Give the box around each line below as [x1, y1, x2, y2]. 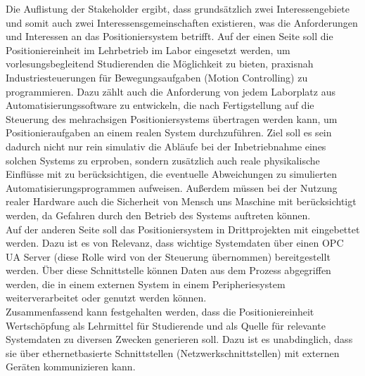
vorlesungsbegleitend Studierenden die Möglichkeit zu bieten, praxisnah [6, 56, 314, 71]
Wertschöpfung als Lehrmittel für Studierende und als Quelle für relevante [6, 318, 326, 332]
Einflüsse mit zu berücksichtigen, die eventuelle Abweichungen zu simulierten [6, 167, 338, 181]
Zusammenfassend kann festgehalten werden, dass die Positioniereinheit [6, 304, 314, 319]
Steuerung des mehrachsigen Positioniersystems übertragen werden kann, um [6, 111, 338, 126]
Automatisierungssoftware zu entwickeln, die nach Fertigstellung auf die [6, 98, 314, 112]
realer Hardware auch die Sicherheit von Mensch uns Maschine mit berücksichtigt [6, 194, 357, 209]
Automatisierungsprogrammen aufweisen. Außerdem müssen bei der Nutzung [6, 180, 338, 195]
